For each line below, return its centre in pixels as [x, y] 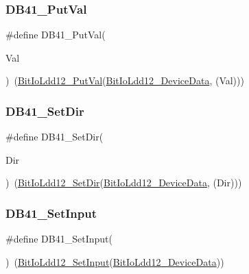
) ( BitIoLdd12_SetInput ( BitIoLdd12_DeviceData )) [115, 261]
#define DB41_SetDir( [55, 137]
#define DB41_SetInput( [59, 239]
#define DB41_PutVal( [56, 35]
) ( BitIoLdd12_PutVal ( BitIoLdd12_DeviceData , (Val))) [125, 80]
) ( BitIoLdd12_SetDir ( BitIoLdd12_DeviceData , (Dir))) [124, 183]
